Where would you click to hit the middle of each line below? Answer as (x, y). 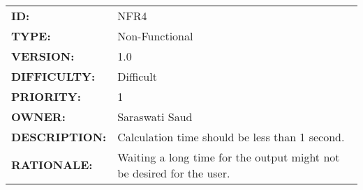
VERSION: (43, 56)
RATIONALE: (52, 165)
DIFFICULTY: (53, 76)
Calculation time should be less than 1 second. (231, 136)
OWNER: (38, 116)
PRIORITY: (46, 96)
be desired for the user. (174, 173)
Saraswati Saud (155, 116)
